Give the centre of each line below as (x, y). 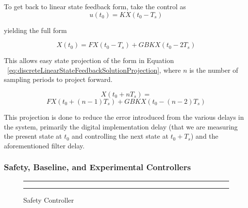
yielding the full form (35, 30)
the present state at (33, 136)
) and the (205, 136)
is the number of (214, 70)
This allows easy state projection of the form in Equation (89, 60)
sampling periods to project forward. (58, 79)
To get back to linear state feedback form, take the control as (95, 6)
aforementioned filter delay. (44, 145)
